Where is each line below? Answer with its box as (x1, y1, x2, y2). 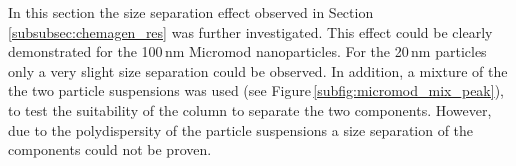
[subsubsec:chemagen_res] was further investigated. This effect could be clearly (8, 21, 493, 42)
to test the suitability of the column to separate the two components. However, (8, 99, 492, 120)
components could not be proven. (8, 139, 212, 160)
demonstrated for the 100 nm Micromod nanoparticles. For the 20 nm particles (8, 41, 487, 62)
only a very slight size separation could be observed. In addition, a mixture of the (8, 60, 508, 81)
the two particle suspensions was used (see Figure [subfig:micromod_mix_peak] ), (8, 80, 504, 101)
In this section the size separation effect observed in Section (8, 2, 374, 22)
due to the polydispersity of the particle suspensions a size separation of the (8, 119, 474, 140)
